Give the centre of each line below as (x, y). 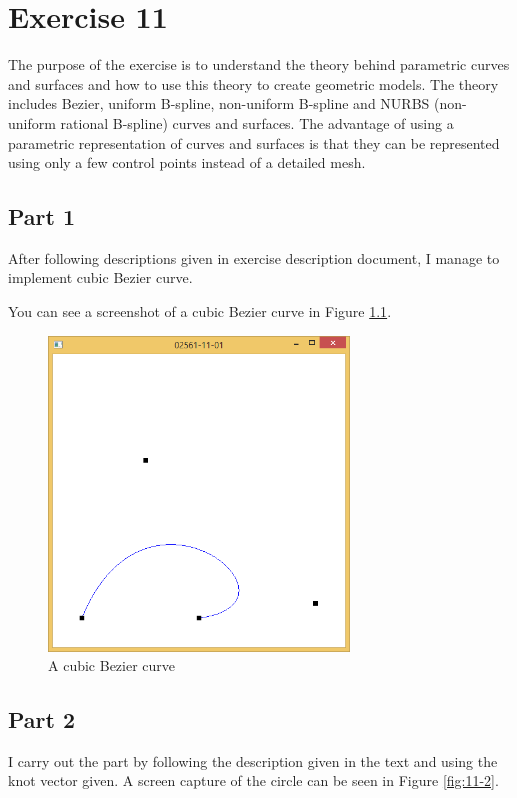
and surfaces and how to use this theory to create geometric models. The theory (253, 83)
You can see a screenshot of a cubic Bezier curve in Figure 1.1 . (200, 311)
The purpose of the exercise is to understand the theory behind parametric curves (259, 64)
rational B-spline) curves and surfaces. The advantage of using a (257, 122)
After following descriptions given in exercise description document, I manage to (254, 257)
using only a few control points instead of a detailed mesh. (187, 162)
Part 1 (42, 216)
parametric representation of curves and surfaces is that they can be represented (254, 142)
